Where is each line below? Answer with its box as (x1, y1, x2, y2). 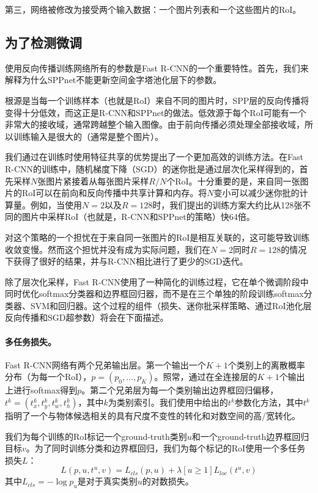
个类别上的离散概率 (227, 358, 305, 371)
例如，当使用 (30, 198, 82, 211)
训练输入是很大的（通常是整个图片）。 (13, 130, 163, 142)
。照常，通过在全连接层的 (154, 370, 257, 383)
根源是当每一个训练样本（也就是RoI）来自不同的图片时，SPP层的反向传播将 (5, 93, 309, 106)
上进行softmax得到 (5, 384, 78, 396)
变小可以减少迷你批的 (213, 186, 300, 199)
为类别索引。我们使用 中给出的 (108, 396, 228, 409)
